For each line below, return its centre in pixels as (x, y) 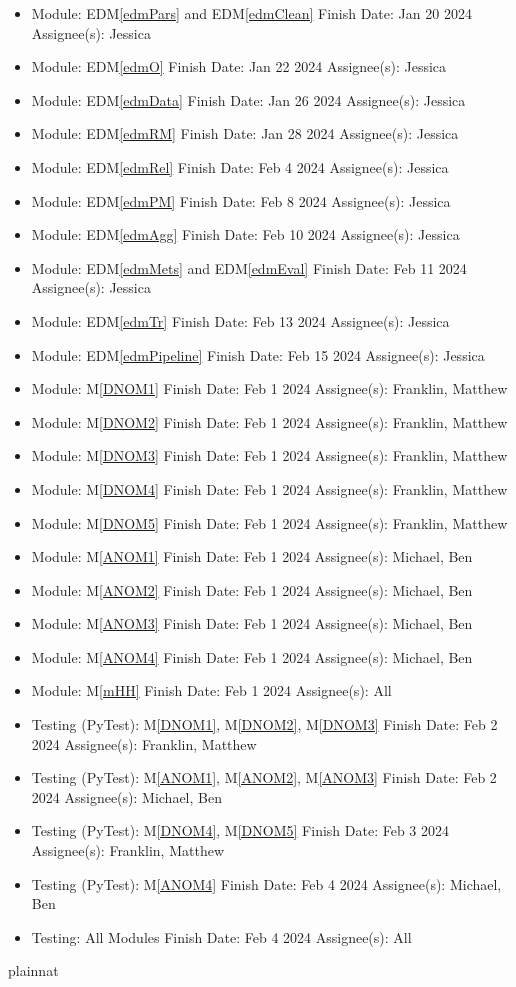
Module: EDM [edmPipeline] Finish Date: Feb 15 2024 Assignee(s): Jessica (258, 354)
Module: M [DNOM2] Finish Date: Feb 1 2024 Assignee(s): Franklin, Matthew (269, 421)
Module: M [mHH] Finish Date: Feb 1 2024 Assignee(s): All (211, 690)
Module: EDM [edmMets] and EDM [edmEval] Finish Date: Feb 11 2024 (249, 267)
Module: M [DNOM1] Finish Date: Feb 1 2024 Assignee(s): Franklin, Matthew (269, 388)
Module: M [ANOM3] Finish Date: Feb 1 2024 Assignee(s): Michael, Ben (252, 623)
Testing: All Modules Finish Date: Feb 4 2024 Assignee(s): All (221, 936)
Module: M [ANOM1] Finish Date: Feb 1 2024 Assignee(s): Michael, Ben (252, 556)
